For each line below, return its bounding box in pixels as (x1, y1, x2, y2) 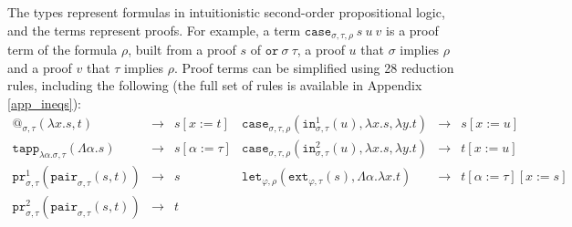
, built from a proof (128, 40, 236, 59)
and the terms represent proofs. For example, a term (7, 20, 301, 39)
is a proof (386, 20, 439, 39)
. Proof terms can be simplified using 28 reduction (173, 57, 454, 77)
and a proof (7, 57, 72, 77)
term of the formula (7, 40, 118, 59)
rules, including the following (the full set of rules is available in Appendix (7, 76, 422, 95)
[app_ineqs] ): (7, 93, 81, 112)
